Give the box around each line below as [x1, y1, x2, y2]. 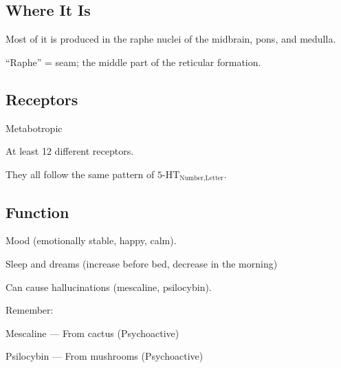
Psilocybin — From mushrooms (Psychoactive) [5, 349, 203, 363]
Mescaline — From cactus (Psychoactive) [5, 325, 179, 340]
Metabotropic [5, 120, 63, 135]
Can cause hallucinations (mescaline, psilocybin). [5, 279, 212, 294]
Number [179, 175, 203, 182]
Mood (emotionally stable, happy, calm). [5, 233, 177, 248]
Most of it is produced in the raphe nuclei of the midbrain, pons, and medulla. [5, 32, 336, 46]
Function [5, 201, 69, 222]
